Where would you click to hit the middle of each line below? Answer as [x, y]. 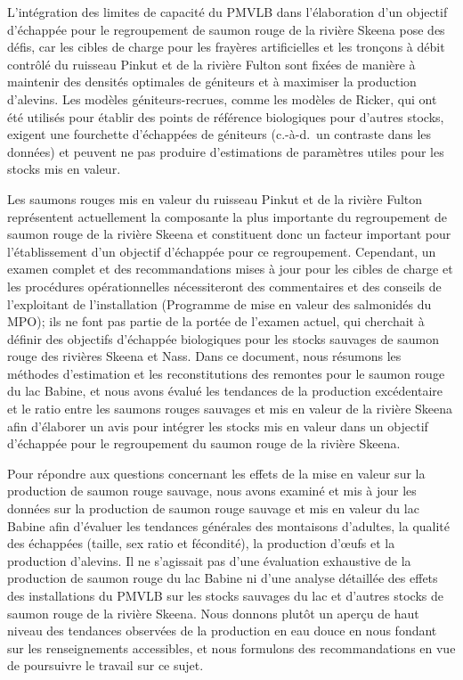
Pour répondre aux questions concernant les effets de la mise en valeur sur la [216, 473]
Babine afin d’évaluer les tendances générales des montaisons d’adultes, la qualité [229, 525]
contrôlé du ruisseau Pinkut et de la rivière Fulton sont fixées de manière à [211, 64]
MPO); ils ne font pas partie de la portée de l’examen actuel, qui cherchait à [216, 321]
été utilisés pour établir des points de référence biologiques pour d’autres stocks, [226, 116]
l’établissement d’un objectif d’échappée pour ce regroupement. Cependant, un [222, 251]
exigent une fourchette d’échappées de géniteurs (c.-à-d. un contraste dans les [219, 134]
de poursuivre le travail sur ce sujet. [106, 665]
